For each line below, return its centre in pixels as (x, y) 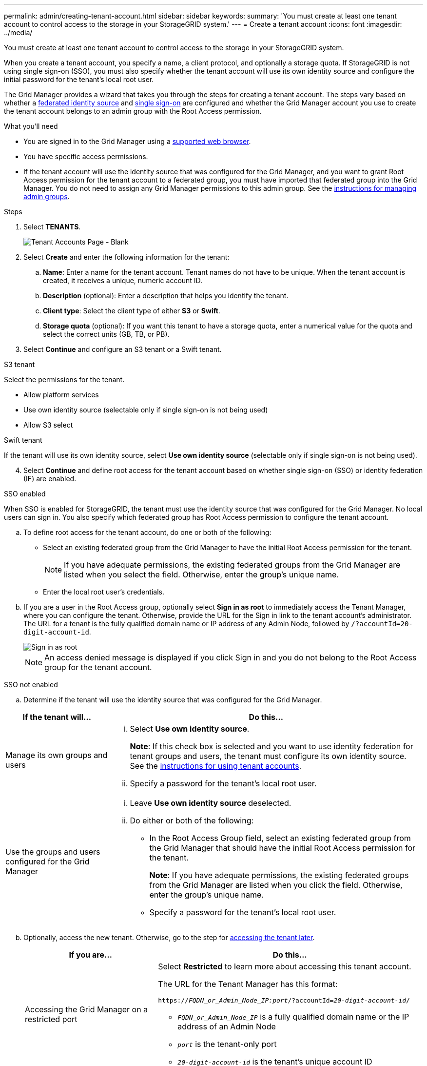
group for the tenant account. (98, 667)
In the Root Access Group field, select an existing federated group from (280, 838)
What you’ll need (31, 126)
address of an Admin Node (227, 1026)
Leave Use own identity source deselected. (211, 803)
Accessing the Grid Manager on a (87, 1009)
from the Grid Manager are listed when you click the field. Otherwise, (276, 885)
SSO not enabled (31, 685)
